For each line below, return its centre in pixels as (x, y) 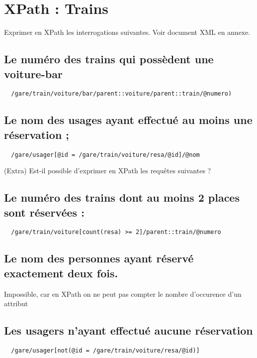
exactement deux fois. (61, 273)
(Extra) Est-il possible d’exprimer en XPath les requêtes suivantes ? (108, 171)
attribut (16, 303)
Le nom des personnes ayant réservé (99, 258)
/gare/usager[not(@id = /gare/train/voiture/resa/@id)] (105, 351)
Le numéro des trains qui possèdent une (109, 59)
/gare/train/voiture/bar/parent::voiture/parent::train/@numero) (122, 94)
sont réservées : (44, 212)
